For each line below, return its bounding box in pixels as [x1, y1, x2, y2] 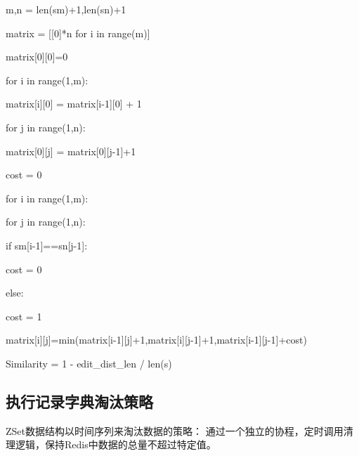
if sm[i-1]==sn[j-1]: [6, 237, 88, 252]
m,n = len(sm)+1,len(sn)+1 [6, 2, 126, 16]
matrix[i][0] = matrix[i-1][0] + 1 [6, 96, 142, 111]
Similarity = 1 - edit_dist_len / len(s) [6, 356, 172, 370]
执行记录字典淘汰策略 [6, 390, 153, 412]
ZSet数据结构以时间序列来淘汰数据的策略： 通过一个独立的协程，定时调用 [6, 423, 344, 438]
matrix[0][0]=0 [6, 49, 68, 64]
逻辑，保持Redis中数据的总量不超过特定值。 [15, 437, 216, 452]
